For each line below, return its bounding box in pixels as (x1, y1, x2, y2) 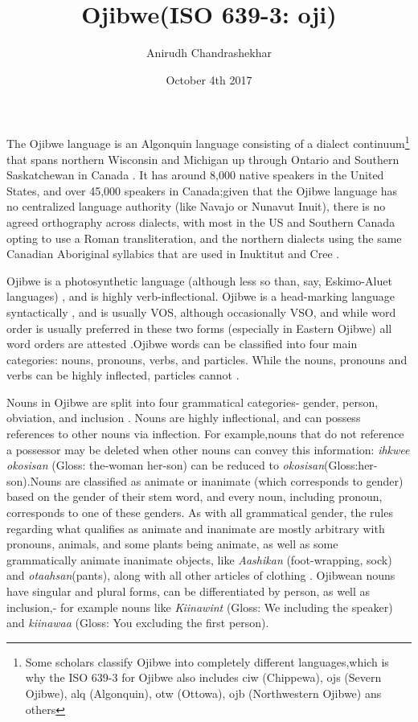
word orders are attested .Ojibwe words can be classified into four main (6, 335, 358, 352)
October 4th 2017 (166, 71, 252, 88)
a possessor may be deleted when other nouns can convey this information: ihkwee (6, 441, 410, 457)
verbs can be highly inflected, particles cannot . (6, 367, 240, 384)
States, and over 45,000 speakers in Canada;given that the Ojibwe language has (6, 182, 398, 199)
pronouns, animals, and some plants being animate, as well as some (6, 535, 338, 552)
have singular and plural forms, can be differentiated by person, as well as (6, 583, 371, 599)
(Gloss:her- (324, 457, 378, 474)
